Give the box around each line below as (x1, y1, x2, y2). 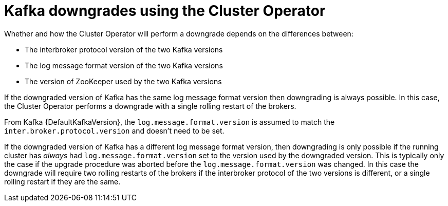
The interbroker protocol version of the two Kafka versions (25, 45, 223, 54)
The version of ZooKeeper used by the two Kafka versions (25, 77, 222, 86)
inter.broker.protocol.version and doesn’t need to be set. (4, 126, 225, 135)
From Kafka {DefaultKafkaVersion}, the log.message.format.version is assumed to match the (4, 117, 335, 126)
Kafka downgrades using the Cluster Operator (4, 2, 326, 20)
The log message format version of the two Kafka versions (25, 61, 223, 70)
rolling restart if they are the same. (4, 177, 121, 186)
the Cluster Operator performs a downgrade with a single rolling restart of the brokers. (4, 101, 296, 110)
